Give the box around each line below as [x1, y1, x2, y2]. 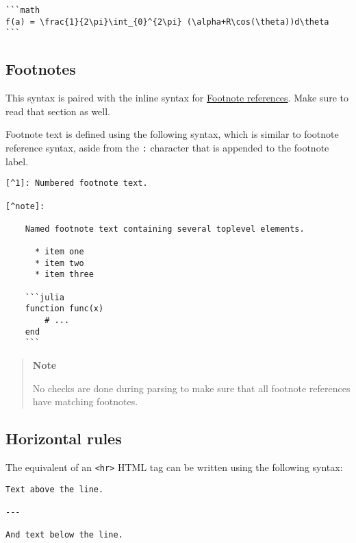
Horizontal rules [5, 428, 122, 449]
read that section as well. [5, 104, 111, 118]
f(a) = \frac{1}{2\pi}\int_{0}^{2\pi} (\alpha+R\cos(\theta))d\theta [5, 16, 329, 27]
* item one [34, 247, 84, 257]
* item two [34, 258, 84, 268]
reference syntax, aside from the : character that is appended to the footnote [5, 140, 329, 154]
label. [5, 154, 29, 168]
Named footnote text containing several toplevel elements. [25, 224, 305, 234]
